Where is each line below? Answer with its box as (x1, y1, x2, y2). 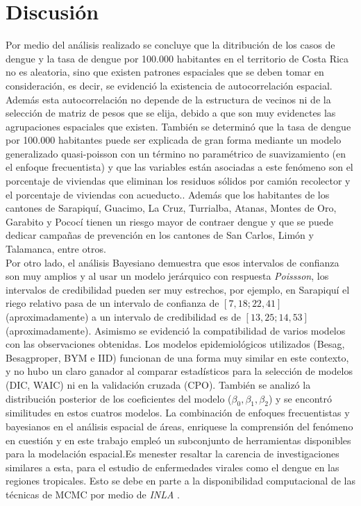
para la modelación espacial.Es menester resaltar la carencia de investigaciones (6, 446, 339, 461)
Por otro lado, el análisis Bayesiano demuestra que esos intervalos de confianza (6, 255, 339, 269)
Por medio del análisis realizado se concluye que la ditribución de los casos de (6, 37, 335, 52)
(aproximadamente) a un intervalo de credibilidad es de (6, 310, 241, 323)
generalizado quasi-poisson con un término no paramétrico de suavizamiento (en (6, 146, 346, 160)
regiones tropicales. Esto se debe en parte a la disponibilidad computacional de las (6, 473, 355, 488)
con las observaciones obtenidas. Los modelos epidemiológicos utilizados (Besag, (6, 337, 345, 351)
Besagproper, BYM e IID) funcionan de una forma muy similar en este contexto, (6, 350, 349, 364)
